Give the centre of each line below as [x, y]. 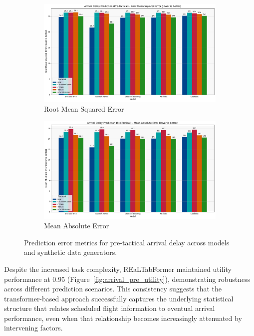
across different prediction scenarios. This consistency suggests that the [113, 289]
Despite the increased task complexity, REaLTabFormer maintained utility [118, 269]
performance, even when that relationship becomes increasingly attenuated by [123, 318]
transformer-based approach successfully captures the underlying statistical [119, 298]
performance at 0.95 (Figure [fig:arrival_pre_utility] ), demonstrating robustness [127, 279]
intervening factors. [33, 328]
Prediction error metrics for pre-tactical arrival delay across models [127, 242]
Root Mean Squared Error [84, 108]
